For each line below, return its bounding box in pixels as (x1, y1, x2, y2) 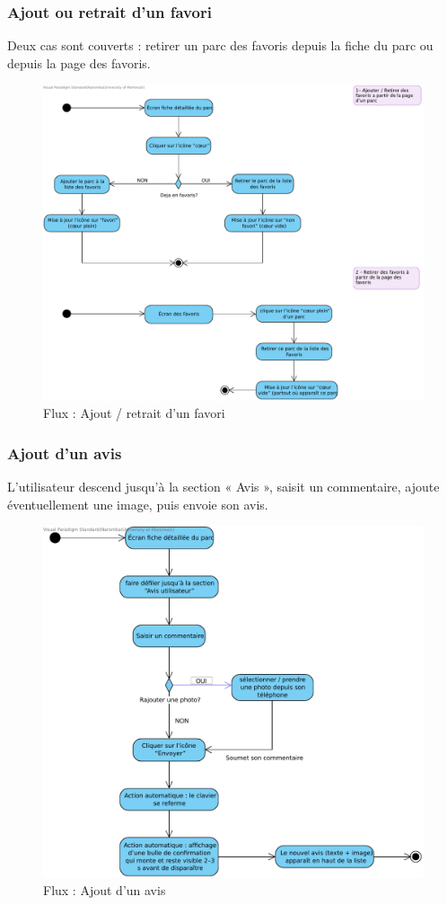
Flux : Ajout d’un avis (43, 881, 166, 900)
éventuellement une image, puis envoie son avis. (7, 494, 268, 513)
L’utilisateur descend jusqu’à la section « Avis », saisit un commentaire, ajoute (7, 476, 440, 495)
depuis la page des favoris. (7, 53, 151, 72)
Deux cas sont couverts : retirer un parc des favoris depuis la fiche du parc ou (7, 36, 434, 55)
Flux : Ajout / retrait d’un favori (43, 404, 225, 422)
